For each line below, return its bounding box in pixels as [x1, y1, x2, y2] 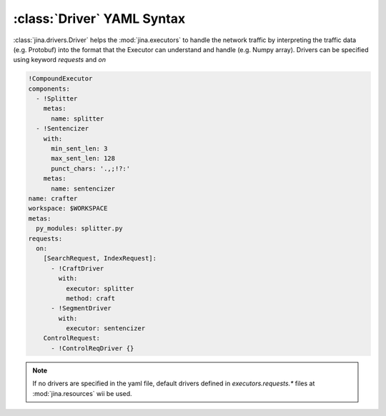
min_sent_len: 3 [51, 145, 108, 153]
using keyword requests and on [13, 56, 107, 64]
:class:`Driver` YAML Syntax [13, 11, 186, 26]
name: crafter [28, 195, 78, 203]
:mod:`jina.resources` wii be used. [32, 389, 132, 397]
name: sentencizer [51, 184, 116, 193]
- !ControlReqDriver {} [51, 344, 134, 352]
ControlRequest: [43, 334, 100, 343]
